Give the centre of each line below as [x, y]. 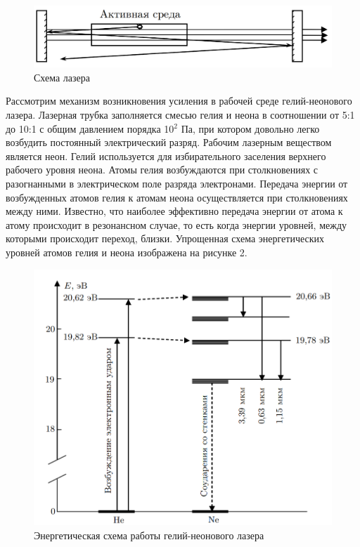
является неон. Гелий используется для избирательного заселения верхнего [166, 156]
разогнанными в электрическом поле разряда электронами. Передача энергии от [177, 183]
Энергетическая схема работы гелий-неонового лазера [149, 535]
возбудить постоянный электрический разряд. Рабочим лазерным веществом [169, 142]
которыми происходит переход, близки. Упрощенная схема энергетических [165, 238]
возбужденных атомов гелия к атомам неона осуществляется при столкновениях [177, 197]
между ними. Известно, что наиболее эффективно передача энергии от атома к [174, 211]
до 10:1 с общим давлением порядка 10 [90, 128]
